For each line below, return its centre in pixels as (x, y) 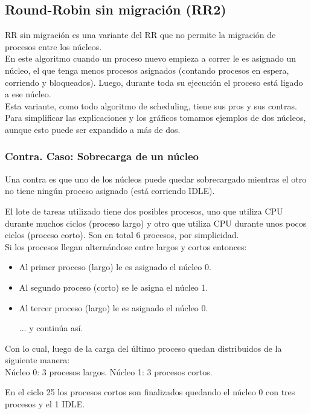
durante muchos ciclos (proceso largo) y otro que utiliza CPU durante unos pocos (156, 223)
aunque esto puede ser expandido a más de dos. (93, 129)
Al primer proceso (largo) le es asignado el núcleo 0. (115, 267)
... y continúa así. (51, 328)
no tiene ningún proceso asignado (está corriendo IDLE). (110, 191)
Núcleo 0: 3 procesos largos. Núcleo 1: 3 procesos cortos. (109, 371)
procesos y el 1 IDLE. (45, 404)
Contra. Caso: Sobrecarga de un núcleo (102, 156)
